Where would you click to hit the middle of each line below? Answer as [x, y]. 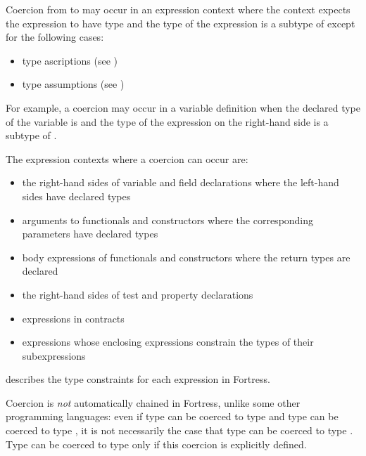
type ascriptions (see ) [70, 60]
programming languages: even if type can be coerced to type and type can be [172, 416]
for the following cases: [55, 37]
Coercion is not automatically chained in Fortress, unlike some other [153, 402]
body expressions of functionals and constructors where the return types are [186, 257]
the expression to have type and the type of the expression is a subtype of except [181, 23]
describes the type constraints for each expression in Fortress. [138, 379]
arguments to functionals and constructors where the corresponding [168, 220]
